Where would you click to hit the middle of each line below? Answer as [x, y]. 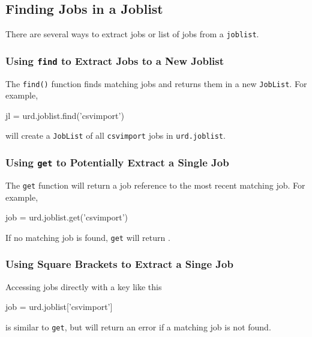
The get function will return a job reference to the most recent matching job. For [155, 185]
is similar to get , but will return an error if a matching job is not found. [138, 326]
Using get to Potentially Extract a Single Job [117, 162]
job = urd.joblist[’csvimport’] [59, 307]
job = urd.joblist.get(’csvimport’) [67, 217]
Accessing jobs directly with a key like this [84, 286]
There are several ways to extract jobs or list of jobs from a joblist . [132, 34]
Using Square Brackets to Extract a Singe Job [119, 264]
